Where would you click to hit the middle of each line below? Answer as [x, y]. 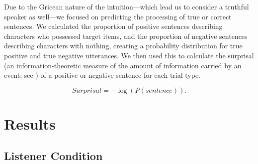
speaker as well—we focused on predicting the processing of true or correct [118, 16]
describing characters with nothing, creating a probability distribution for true [123, 46]
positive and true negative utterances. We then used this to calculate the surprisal [129, 55]
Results [30, 123]
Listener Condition [53, 155]
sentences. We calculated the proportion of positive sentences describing [113, 26]
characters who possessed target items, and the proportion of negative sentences [126, 36]
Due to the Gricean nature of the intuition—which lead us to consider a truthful [127, 6]
